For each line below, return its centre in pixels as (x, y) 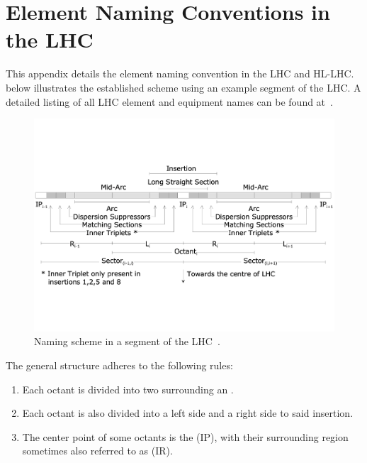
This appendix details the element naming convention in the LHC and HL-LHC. (180, 73)
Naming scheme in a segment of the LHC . (127, 341)
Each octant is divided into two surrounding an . (128, 389)
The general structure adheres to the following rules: (119, 365)
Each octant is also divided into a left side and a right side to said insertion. (188, 413)
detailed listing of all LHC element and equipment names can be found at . (169, 101)
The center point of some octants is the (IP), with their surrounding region (185, 436)
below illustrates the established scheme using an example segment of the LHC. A (183, 87)
